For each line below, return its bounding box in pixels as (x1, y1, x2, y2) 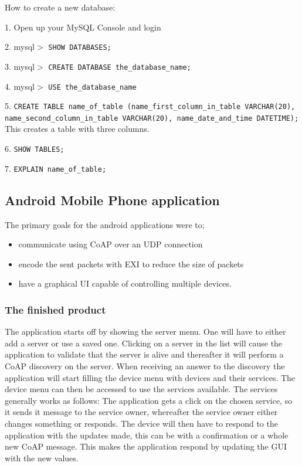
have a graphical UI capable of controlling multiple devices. (18, 277, 232, 290)
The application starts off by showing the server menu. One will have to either (5, 325, 286, 338)
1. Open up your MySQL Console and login (5, 21, 161, 33)
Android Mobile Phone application (5, 191, 220, 209)
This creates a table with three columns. (5, 123, 150, 135)
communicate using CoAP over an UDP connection (18, 238, 203, 250)
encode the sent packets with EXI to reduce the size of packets (18, 257, 244, 270)
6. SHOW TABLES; (5, 142, 65, 155)
